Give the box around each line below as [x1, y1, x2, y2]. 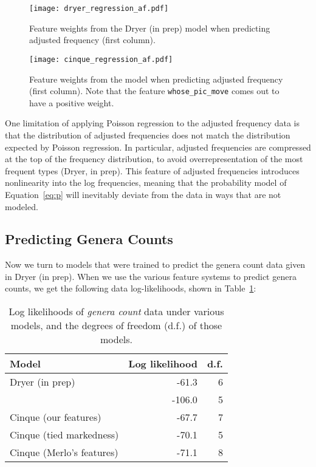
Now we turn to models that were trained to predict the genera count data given [5, 258, 306, 271]
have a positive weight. [29, 96, 114, 109]
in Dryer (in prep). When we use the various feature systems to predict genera [5, 270, 297, 282]
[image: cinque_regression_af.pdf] [29, 55, 173, 64]
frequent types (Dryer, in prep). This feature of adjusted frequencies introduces [5, 164, 300, 177]
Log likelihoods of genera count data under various [9, 304, 224, 319]
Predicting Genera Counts [5, 230, 173, 248]
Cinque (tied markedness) [10, 428, 119, 442]
